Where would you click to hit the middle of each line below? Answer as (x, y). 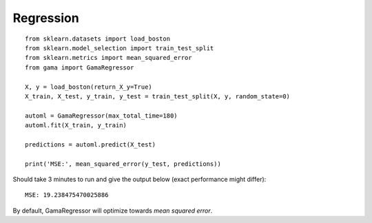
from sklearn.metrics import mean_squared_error (108, 58)
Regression (46, 18)
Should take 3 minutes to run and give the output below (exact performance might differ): (139, 180)
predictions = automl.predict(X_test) (91, 144)
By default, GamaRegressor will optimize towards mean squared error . (113, 211)
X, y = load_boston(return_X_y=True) (89, 87)
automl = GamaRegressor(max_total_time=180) (102, 116)
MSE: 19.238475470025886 (67, 195)
